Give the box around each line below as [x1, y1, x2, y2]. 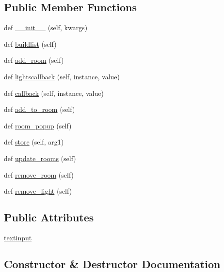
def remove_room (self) [4, 169, 74, 180]
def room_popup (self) [4, 120, 72, 130]
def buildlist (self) [4, 38, 57, 49]
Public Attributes [4, 210, 94, 225]
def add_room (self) [4, 55, 64, 65]
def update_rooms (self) [4, 153, 76, 163]
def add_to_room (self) [4, 104, 75, 114]
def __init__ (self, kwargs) [4, 22, 88, 33]
